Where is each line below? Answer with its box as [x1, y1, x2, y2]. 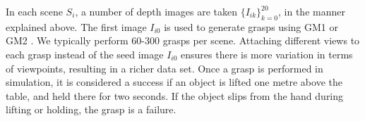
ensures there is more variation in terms [181, 46, 353, 61]
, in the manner [278, 4, 345, 18]
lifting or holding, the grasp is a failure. [6, 102, 176, 117]
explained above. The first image [6, 19, 147, 34]
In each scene [6, 4, 63, 18]
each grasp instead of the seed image [6, 46, 164, 61]
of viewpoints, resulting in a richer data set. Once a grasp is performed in [6, 60, 323, 75]
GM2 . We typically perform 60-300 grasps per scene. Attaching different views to [6, 33, 360, 48]
